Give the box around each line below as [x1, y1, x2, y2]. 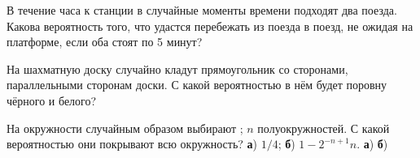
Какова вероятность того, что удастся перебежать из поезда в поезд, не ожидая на [7, 17, 413, 34]
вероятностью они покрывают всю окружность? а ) [7, 135, 258, 152]
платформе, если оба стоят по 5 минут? [7, 33, 203, 50]
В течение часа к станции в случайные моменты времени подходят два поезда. [7, 2, 397, 18]
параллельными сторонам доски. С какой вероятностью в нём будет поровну [7, 76, 387, 93]
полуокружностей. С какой [257, 119, 390, 136]
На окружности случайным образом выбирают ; [7, 119, 243, 136]
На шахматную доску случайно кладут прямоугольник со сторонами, [7, 60, 348, 77]
